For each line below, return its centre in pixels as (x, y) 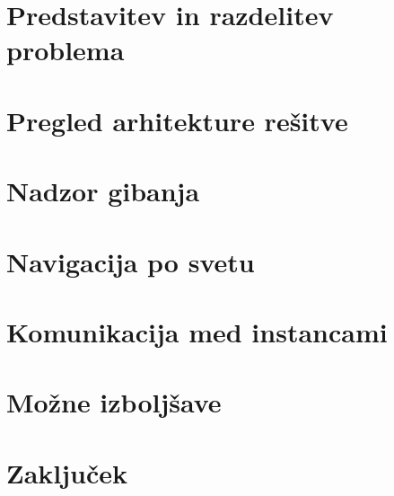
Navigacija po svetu (131, 261)
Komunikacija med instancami (197, 331)
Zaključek (67, 472)
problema (66, 50)
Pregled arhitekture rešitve (177, 120)
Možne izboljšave (114, 402)
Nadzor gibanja (103, 191)
